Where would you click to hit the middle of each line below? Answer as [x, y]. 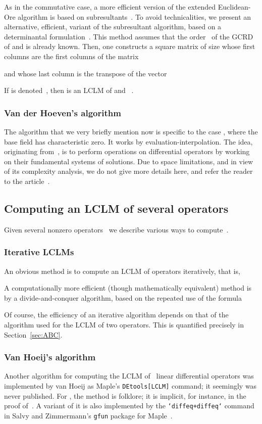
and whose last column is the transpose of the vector [86, 73]
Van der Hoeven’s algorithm [63, 112]
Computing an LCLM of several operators [116, 208]
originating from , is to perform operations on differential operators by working [127, 151]
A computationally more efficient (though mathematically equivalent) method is [128, 288]
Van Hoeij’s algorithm [50, 357]
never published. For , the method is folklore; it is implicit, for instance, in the [125, 395]
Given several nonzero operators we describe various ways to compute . [116, 229]
